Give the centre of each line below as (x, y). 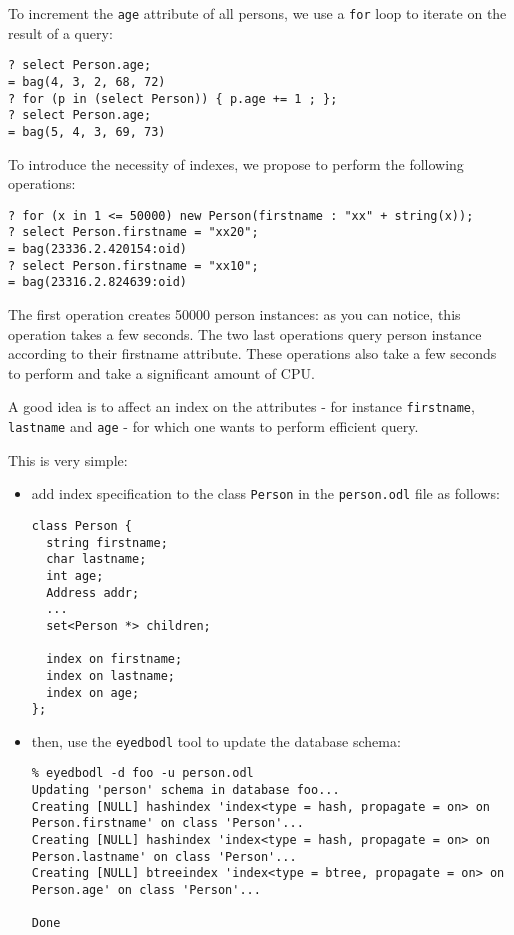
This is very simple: (68, 459)
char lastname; (96, 559)
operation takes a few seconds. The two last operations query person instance (245, 333)
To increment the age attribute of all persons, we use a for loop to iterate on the (257, 13)
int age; (75, 575)
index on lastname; (110, 675)
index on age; (93, 692)
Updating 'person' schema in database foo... (185, 790)
